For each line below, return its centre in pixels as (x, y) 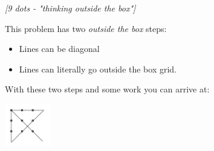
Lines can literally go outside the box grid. (98, 69)
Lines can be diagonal (59, 49)
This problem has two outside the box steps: (86, 28)
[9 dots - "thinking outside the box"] (70, 8)
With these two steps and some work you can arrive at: (107, 89)
